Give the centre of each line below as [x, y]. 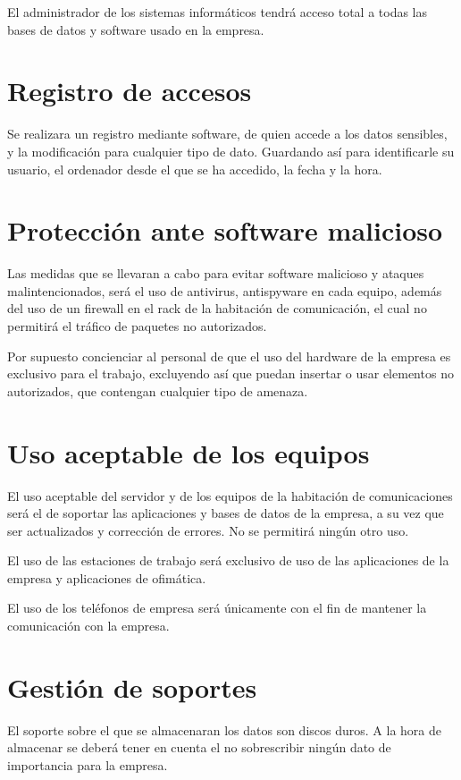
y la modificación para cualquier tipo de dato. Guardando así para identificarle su [231, 151]
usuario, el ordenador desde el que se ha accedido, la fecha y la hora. [195, 169]
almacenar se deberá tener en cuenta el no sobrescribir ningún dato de [199, 747]
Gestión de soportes [132, 687]
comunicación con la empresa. [88, 626]
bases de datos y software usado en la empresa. [136, 29]
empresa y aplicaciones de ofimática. [107, 577]
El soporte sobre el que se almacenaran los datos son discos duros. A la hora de [224, 729]
